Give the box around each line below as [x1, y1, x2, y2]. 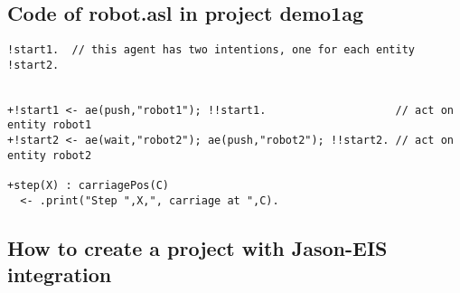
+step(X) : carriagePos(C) [7, 179, 169, 193]
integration [7, 260, 112, 288]
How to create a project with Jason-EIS [7, 233, 388, 261]
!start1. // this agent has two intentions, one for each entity [7, 43, 416, 57]
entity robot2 [7, 148, 92, 162]
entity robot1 [7, 118, 92, 132]
